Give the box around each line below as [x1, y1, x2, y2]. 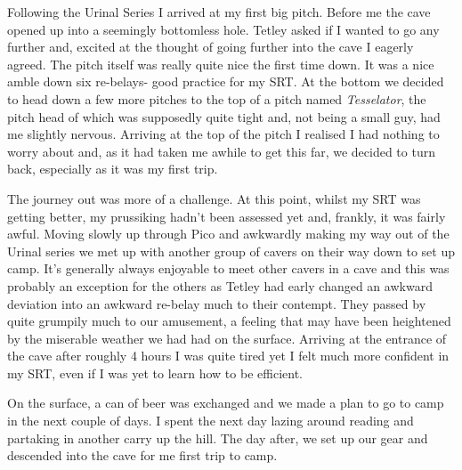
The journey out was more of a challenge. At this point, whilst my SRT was [7, 189, 421, 207]
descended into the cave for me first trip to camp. [7, 446, 278, 465]
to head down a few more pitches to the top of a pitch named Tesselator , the [7, 89, 426, 108]
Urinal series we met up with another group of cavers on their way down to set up [7, 241, 455, 260]
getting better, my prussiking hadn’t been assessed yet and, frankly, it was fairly [7, 207, 446, 225]
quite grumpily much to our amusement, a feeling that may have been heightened [7, 312, 451, 330]
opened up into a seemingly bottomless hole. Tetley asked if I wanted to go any [7, 20, 440, 38]
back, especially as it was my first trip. [7, 159, 218, 178]
